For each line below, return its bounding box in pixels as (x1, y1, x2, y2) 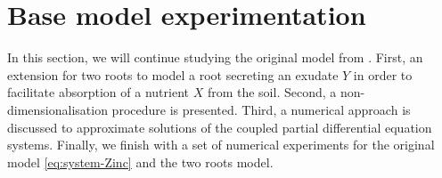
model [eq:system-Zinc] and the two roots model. (7, 152, 274, 171)
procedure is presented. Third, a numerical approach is (111, 100, 411, 118)
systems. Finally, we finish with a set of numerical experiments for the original (7, 135, 435, 154)
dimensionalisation (7, 100, 108, 118)
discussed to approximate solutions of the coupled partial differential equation (7, 117, 432, 136)
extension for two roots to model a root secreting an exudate (7, 65, 339, 84)
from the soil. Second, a (207, 83, 337, 101)
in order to (353, 65, 413, 84)
